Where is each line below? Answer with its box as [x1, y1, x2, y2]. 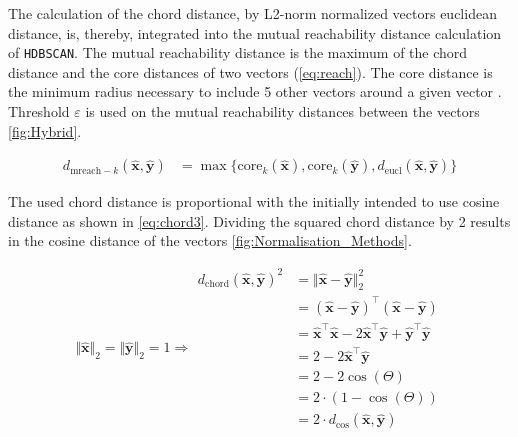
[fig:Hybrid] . [8, 120, 82, 141]
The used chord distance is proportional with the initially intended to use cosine [8, 191, 500, 212]
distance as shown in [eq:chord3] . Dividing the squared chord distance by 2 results [8, 210, 511, 231]
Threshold [8, 101, 70, 122]
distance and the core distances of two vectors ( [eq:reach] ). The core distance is [8, 61, 493, 82]
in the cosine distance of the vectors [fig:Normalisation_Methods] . [8, 230, 412, 251]
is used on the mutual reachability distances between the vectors [85, 101, 480, 122]
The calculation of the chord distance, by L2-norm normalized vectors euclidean [8, 3, 497, 23]
